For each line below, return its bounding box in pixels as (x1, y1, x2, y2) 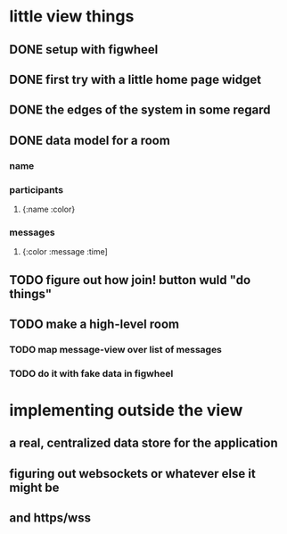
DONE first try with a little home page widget (9, 71, 261, 87)
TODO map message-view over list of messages (9, 343, 223, 355)
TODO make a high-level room (9, 317, 180, 332)
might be (9, 480, 60, 495)
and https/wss (9, 511, 92, 526)
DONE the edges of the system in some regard (9, 103, 271, 118)
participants (9, 183, 64, 196)
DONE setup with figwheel (9, 42, 159, 57)
